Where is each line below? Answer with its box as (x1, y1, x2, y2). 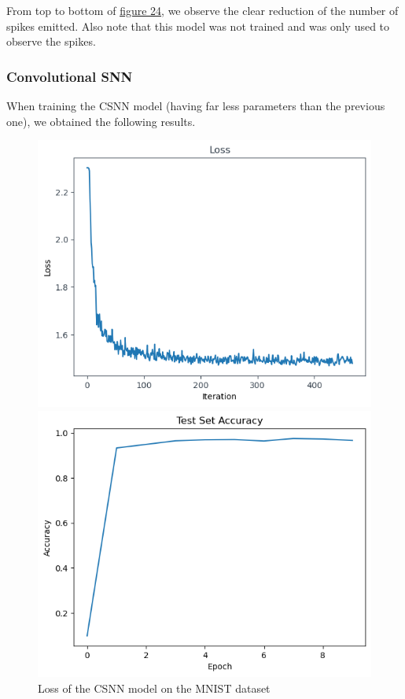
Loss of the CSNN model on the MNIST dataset (38, 679, 271, 696)
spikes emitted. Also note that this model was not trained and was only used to (6, 17, 390, 34)
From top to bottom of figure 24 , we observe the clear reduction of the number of (6, 2, 399, 18)
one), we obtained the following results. (6, 113, 196, 129)
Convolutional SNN (6, 66, 133, 86)
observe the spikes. (6, 33, 96, 50)
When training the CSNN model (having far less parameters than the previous (6, 98, 385, 113)
